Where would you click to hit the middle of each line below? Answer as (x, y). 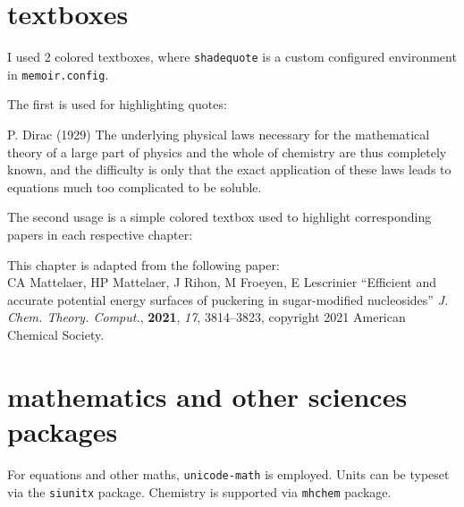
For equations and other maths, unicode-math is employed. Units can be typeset (228, 473)
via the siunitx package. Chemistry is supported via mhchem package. (199, 491)
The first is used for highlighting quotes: (117, 104)
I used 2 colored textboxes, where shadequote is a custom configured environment (232, 57)
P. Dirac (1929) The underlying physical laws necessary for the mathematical (219, 135)
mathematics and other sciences (207, 396)
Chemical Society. (56, 334)
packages (63, 431)
